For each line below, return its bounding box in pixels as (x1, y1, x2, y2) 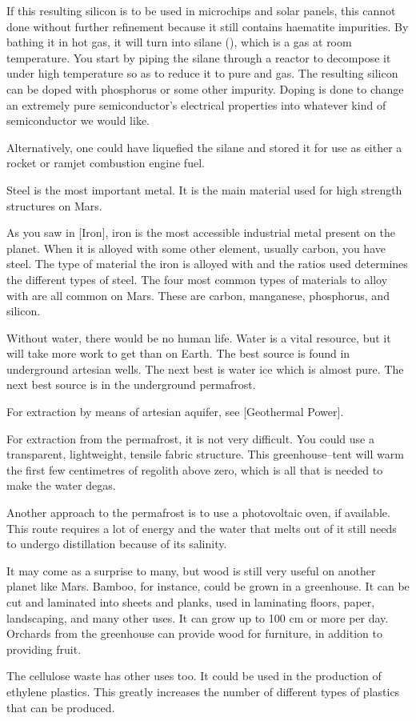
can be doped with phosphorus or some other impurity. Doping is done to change (6, 80, 404, 97)
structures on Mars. (6, 197, 102, 214)
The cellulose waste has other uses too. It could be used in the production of (6, 667, 382, 684)
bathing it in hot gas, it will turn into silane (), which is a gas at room (6, 34, 352, 50)
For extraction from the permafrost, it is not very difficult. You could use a (6, 430, 374, 447)
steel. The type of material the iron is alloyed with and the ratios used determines (6, 255, 408, 272)
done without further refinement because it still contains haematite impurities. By (6, 18, 409, 34)
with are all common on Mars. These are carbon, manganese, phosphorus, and (6, 286, 390, 303)
